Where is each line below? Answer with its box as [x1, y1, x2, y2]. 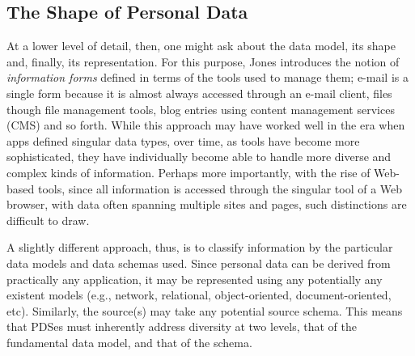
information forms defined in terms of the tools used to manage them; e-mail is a [6, 69, 409, 86]
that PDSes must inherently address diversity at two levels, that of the [6, 318, 358, 335]
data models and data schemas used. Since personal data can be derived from [6, 254, 391, 271]
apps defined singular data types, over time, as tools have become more [6, 132, 360, 149]
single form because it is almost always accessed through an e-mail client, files [6, 84, 392, 101]
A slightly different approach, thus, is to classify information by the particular [6, 239, 393, 256]
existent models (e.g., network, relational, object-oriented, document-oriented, [6, 286, 392, 303]
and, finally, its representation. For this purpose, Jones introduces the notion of [6, 53, 400, 70]
